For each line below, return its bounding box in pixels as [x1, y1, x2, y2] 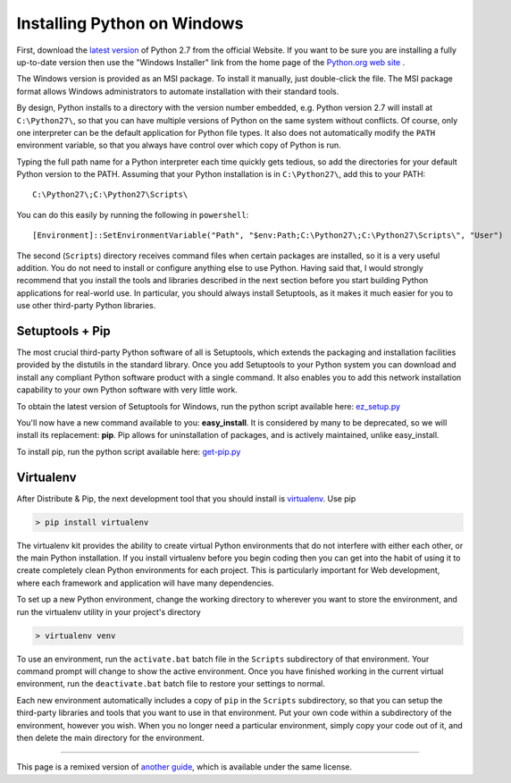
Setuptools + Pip [16, 324, 111, 339]
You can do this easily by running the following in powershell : [16, 209, 249, 220]
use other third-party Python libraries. [16, 300, 156, 311]
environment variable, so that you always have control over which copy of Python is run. [16, 139, 341, 151]
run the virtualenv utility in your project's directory [16, 606, 201, 617]
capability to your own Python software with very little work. [16, 384, 239, 395]
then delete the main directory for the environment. [16, 732, 205, 743]
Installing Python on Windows [16, 13, 244, 33]
